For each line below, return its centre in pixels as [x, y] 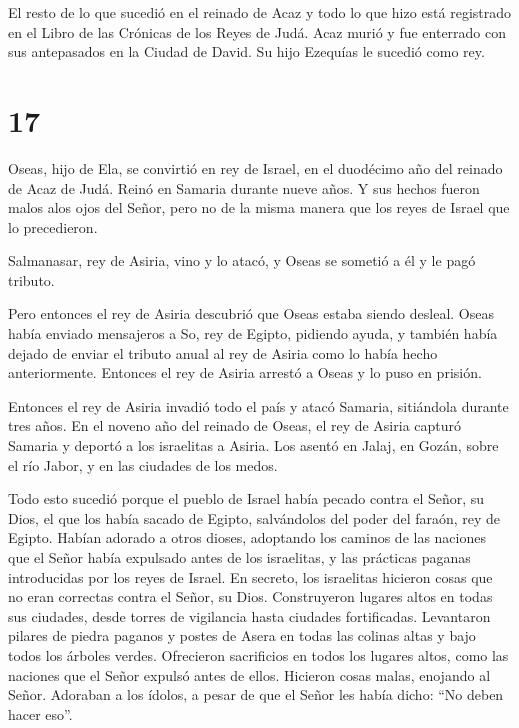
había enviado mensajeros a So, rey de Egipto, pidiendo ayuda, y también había [253, 333]
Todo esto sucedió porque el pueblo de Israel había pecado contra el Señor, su [246, 498]
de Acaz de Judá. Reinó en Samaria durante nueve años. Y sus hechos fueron [244, 187]
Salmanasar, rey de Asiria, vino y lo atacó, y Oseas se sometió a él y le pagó [242, 260]
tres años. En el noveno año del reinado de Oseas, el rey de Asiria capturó [235, 425]
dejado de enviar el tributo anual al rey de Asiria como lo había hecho [223, 352]
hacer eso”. [40, 713]
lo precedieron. [53, 226]
